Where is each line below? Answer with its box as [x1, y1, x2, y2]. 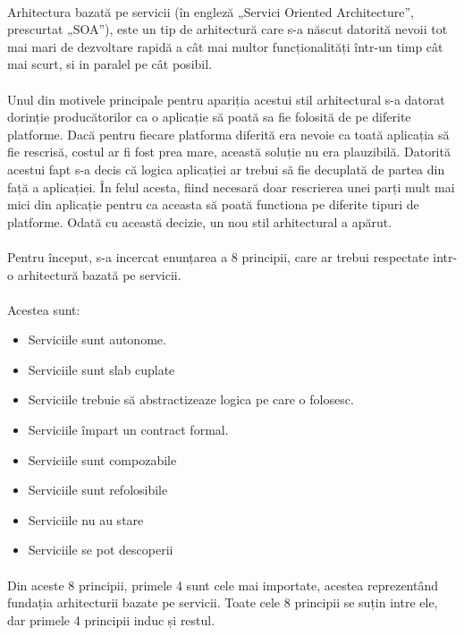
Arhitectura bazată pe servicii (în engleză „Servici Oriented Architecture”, [7, 2, 414, 21]
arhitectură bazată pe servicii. [17, 265, 181, 284]
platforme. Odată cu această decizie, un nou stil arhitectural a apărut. [7, 212, 392, 231]
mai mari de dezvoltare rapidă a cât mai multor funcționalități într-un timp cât [7, 37, 443, 55]
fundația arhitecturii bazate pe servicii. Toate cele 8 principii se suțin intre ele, [7, 593, 438, 612]
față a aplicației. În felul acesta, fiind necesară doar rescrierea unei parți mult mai [7, 177, 455, 196]
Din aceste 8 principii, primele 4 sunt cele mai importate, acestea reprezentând [7, 575, 439, 594]
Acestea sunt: [7, 300, 80, 318]
